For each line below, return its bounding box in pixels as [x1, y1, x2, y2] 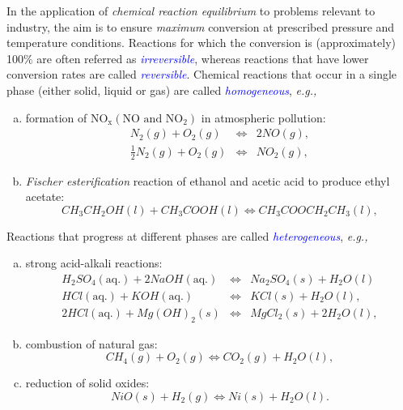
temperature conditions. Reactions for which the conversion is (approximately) [6, 34, 396, 51]
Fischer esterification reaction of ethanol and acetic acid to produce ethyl [25, 172, 390, 189]
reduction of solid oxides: [25, 374, 150, 391]
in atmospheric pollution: [201, 109, 326, 126]
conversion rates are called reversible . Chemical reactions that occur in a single [6, 66, 397, 83]
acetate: [25, 188, 65, 205]
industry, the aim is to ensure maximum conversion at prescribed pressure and [6, 18, 395, 35]
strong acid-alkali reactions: [25, 254, 163, 271]
